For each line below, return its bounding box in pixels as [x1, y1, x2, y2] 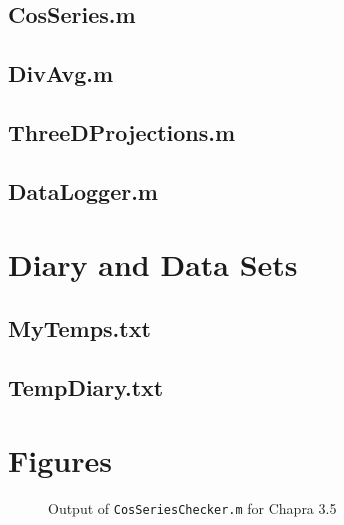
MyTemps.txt [8, 312, 151, 343]
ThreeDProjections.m [8, 116, 236, 147]
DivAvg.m [8, 58, 114, 89]
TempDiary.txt [8, 371, 164, 402]
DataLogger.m [8, 175, 158, 206]
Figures [8, 440, 112, 481]
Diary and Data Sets [8, 244, 298, 285]
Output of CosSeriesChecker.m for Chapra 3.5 [48, 498, 337, 519]
